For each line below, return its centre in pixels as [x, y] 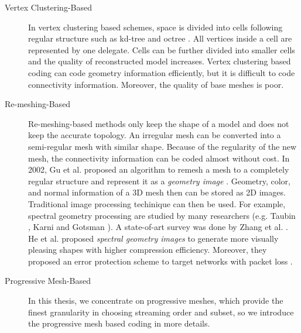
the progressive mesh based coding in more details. [119, 323]
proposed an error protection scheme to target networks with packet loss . [160, 261]
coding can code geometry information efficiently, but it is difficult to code [162, 72]
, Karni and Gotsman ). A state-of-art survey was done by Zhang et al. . [158, 227]
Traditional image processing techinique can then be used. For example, [157, 203]
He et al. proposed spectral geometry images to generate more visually [153, 238]
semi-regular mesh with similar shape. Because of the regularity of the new [163, 146]
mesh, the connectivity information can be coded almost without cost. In [159, 158]
